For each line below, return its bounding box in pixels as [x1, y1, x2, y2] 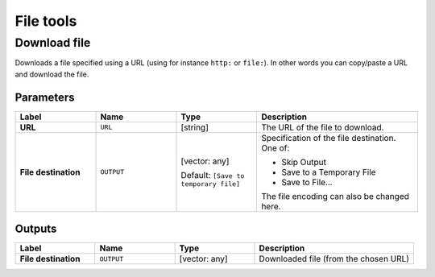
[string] [180, 122, 209, 133]
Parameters [14, 90, 75, 104]
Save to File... [281, 176, 333, 188]
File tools [14, 12, 77, 30]
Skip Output [281, 156, 326, 167]
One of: [261, 142, 290, 153]
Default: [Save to [180, 170, 245, 181]
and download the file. [14, 69, 89, 79]
